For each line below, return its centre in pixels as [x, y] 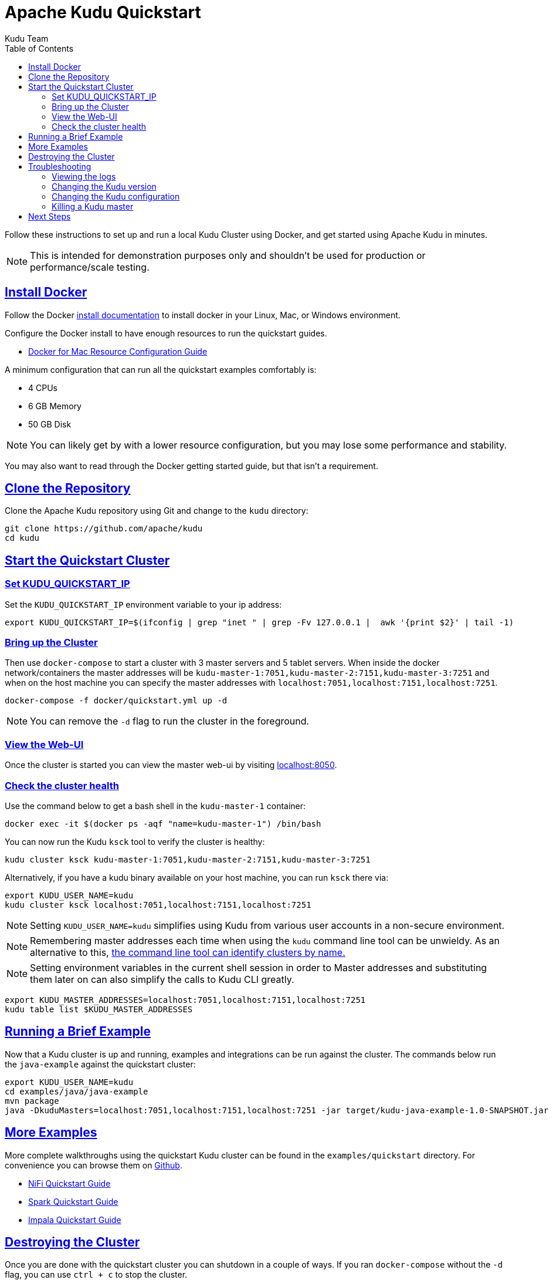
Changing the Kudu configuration [116, 196]
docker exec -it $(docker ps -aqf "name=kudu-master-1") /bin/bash [163, 823]
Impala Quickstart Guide [75, 1220]
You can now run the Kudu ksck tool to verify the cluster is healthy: [135, 841]
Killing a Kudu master [93, 206]
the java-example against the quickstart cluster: [100, 1064]
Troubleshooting [60, 166]
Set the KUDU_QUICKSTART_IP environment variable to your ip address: [143, 604]
